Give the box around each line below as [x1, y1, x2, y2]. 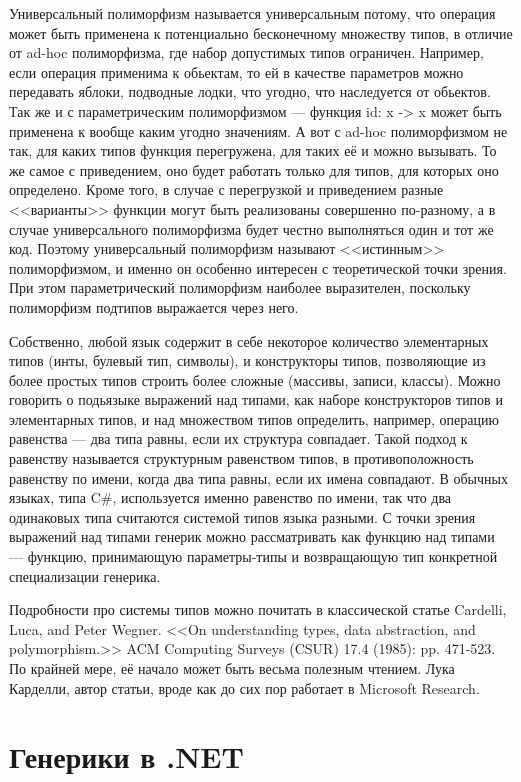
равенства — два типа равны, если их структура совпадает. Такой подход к [9, 428, 468, 449]
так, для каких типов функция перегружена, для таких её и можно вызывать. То [9, 140, 497, 161]
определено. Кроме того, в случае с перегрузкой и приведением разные [9, 179, 444, 200]
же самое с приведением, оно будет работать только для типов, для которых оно [9, 159, 499, 180]
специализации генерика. [9, 565, 161, 586]
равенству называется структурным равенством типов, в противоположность [9, 448, 474, 469]
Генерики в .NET [9, 736, 244, 777]
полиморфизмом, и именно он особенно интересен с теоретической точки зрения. [9, 257, 507, 278]
